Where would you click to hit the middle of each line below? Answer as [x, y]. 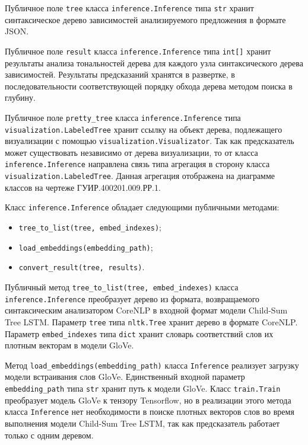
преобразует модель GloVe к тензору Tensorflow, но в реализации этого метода [148, 400]
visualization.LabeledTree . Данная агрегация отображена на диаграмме [140, 176]
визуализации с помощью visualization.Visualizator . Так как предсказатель [150, 141]
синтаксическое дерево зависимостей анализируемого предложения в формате [145, 19]
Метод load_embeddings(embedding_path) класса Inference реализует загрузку [152, 365]
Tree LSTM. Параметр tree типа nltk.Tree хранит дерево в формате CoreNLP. [151, 321]
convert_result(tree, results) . [82, 267]
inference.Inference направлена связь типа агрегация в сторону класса [137, 164]
